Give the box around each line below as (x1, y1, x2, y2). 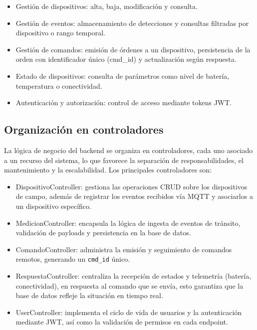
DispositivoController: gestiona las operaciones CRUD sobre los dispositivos (15, 181, 248, 191)
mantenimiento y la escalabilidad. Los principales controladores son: (4, 165, 212, 175)
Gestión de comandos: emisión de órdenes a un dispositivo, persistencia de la (15, 44, 251, 54)
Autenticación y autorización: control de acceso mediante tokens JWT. (15, 97, 232, 108)
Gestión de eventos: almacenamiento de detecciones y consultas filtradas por (15, 17, 249, 28)
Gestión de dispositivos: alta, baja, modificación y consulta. (15, 1, 198, 11)
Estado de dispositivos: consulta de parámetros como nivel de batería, (15, 70, 230, 81)
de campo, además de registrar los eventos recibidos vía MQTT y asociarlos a (15, 191, 253, 201)
